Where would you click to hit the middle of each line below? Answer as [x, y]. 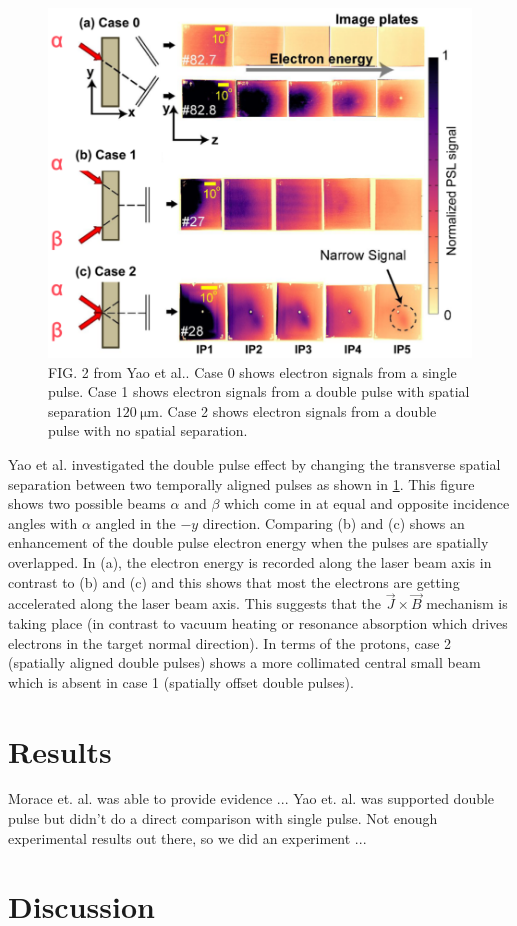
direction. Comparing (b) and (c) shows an [333, 522]
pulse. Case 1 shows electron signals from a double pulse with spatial [259, 391]
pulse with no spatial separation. [148, 430]
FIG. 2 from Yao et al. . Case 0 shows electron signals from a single [252, 371]
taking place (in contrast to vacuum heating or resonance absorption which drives [258, 622]
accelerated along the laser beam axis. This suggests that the [195, 603]
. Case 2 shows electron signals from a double [297, 410]
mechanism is [467, 603]
